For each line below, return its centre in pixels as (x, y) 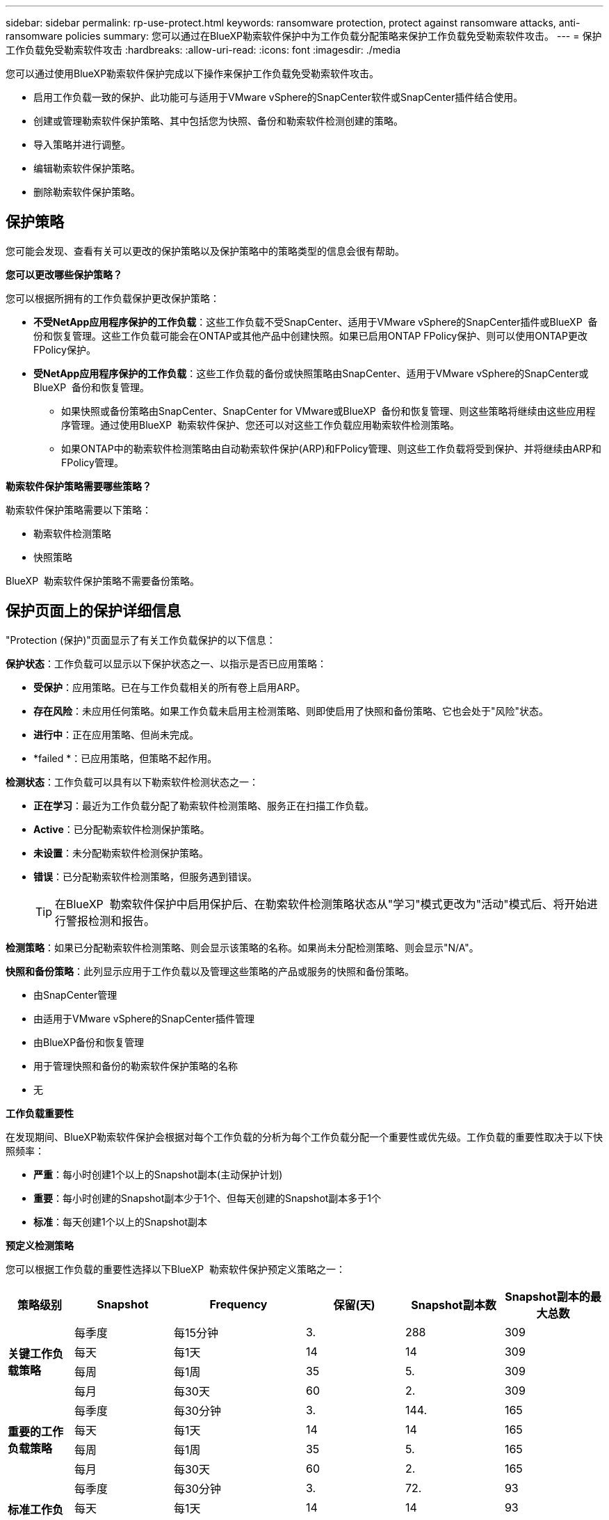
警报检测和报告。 (111, 920)
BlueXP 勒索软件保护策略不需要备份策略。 (103, 580)
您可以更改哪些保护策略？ (64, 274)
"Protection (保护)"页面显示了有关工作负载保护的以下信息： (141, 640)
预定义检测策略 (40, 1245)
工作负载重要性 (40, 1113)
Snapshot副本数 (454, 1305)
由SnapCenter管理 (75, 995)
